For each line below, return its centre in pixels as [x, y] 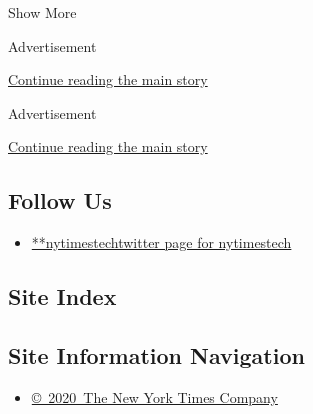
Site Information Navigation [156, 354]
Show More [42, 12]
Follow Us [60, 200]
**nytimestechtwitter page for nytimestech [161, 242]
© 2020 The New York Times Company [154, 396]
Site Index [62, 296]
